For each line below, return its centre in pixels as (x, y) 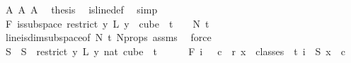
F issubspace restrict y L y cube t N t (107, 23)
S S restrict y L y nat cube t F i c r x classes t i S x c (175, 51)
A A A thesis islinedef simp (81, 9)
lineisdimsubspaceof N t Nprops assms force (108, 37)
